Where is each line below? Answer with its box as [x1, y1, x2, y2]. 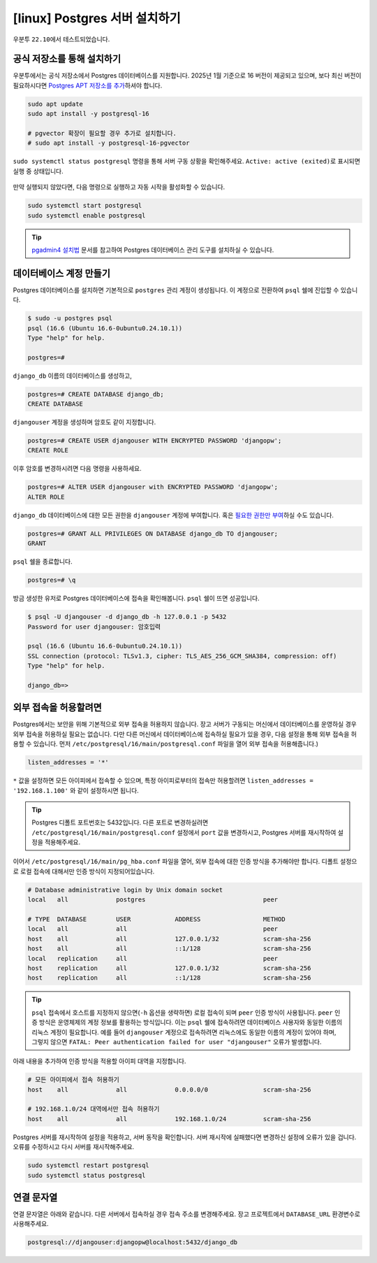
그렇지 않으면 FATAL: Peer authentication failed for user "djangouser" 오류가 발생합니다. [31, 1037, 322, 1046]
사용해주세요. [13, 1220, 49, 1228]
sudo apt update [27, 100, 84, 108]
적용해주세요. [44, 838, 81, 846]
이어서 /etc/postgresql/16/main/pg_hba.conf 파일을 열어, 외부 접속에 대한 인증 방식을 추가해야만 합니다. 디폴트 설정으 [13, 857, 357, 866]
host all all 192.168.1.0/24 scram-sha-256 [27, 1115, 311, 1122]
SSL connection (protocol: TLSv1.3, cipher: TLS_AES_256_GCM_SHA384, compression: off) [27, 652, 337, 660]
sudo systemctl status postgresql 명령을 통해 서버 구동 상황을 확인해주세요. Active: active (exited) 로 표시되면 [13, 157, 361, 166]
